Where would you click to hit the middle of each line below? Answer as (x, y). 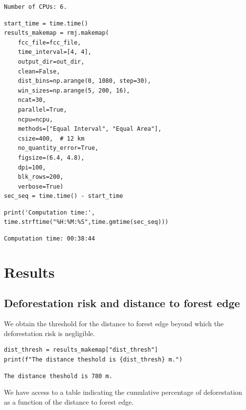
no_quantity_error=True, (58, 148)
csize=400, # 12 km (51, 138)
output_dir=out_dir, (51, 61)
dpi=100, (32, 167)
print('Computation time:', (50, 212)
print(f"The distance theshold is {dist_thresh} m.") (93, 360)
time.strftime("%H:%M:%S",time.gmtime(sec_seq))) (86, 222)
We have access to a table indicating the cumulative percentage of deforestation (123, 392)
